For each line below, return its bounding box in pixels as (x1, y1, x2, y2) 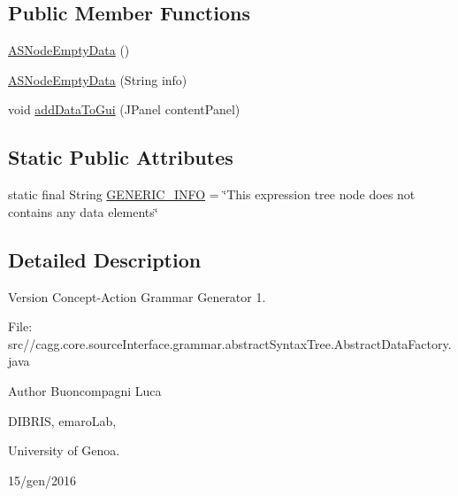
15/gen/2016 (8, 470, 76, 489)
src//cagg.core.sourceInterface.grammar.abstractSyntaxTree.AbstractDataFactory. (8, 334, 452, 353)
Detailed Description (8, 245, 202, 273)
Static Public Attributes (8, 143, 233, 171)
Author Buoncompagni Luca (8, 381, 162, 399)
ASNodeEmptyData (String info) (8, 70, 187, 89)
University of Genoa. (8, 441, 120, 460)
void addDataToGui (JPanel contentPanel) (8, 100, 240, 119)
